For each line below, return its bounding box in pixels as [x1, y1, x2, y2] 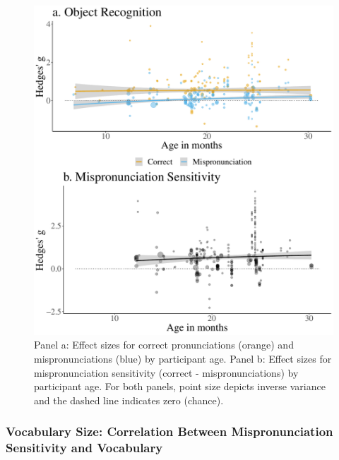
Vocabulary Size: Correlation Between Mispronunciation [6, 423, 333, 440]
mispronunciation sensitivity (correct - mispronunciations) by [34, 365, 299, 380]
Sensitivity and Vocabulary [6, 439, 163, 456]
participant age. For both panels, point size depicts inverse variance [34, 379, 326, 394]
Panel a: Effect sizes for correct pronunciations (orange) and [34, 337, 294, 352]
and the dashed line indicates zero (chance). [34, 392, 224, 407]
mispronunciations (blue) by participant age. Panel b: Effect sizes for [34, 351, 332, 366]
